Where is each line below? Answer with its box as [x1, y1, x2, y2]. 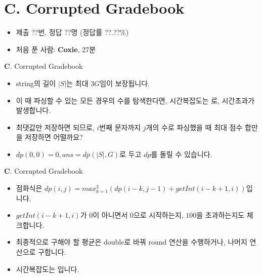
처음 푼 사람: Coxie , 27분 [16, 44, 96, 54]
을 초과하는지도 [196, 210, 245, 220]
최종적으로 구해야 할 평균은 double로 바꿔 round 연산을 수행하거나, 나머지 [16, 236, 247, 247]
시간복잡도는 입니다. [16, 263, 79, 274]
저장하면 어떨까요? [25, 132, 83, 142]
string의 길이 [16, 77, 56, 88]
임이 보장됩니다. [100, 77, 150, 88]
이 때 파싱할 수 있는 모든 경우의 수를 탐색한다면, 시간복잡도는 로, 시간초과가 [16, 95, 255, 105]
